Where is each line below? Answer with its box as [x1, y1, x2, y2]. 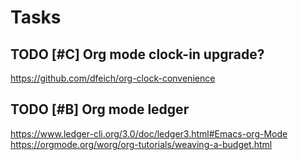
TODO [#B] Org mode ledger [10, 101, 190, 118]
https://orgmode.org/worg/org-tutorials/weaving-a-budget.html [10, 138, 273, 150]
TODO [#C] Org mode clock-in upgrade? [10, 46, 265, 63]
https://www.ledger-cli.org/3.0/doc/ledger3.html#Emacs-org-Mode [10, 127, 288, 140]
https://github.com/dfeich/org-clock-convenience [10, 72, 216, 84]
